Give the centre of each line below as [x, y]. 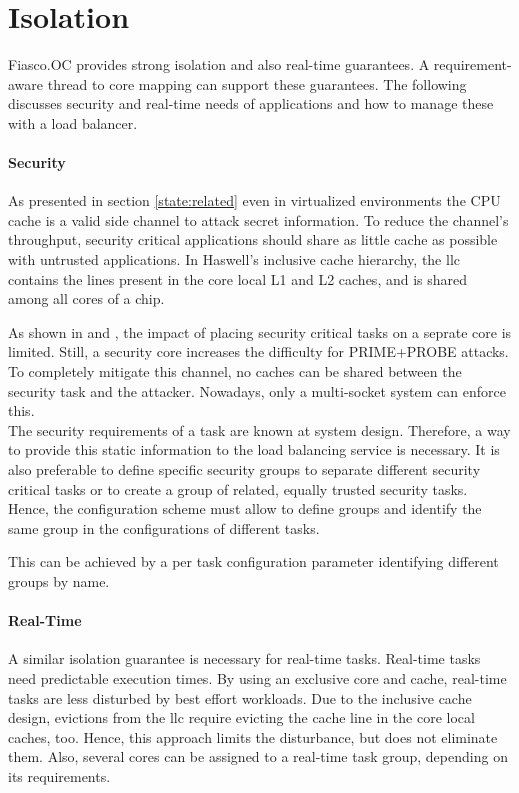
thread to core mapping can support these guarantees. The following [257, 83]
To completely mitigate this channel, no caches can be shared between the [235, 371]
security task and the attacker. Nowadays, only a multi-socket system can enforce [257, 390]
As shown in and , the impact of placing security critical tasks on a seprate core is [260, 331]
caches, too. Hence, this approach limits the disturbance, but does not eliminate [253, 736]
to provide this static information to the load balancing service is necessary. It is [254, 449]
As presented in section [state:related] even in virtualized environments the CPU [254, 200]
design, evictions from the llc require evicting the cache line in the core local [241, 717]
